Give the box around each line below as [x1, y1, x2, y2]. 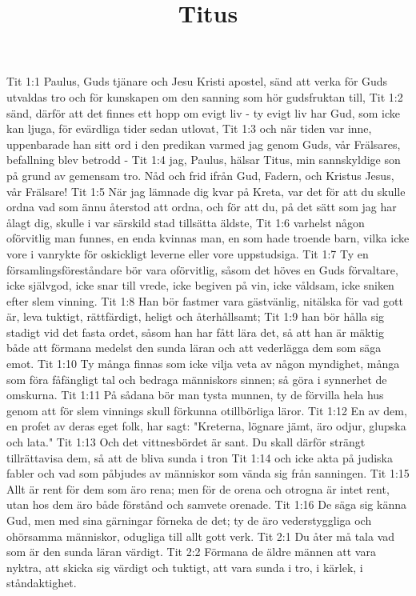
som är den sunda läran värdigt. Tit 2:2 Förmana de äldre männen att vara [6, 543, 376, 560]
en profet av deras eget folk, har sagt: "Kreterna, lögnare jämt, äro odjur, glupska [6, 418, 406, 434]
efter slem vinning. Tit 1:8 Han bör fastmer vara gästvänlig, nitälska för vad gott [6, 292, 403, 309]
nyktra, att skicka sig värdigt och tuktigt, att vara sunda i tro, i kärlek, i [6, 558, 363, 575]
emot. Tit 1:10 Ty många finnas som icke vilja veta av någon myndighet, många [6, 355, 400, 372]
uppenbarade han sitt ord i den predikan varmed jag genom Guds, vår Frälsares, [6, 135, 401, 152]
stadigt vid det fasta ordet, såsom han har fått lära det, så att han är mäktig [6, 323, 384, 340]
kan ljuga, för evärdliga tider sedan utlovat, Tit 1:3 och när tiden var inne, [6, 120, 372, 137]
